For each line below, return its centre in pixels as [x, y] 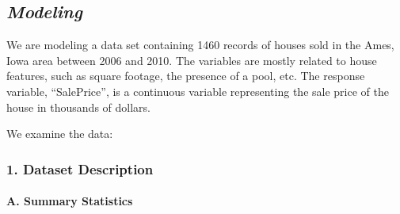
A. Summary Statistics [70, 201]
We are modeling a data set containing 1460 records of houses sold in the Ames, [200, 45]
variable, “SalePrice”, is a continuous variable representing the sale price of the [198, 91]
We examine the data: [60, 134]
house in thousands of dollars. [78, 107]
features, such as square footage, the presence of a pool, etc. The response [186, 76]
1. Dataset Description [80, 168]
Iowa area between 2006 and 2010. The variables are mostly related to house [192, 60]
